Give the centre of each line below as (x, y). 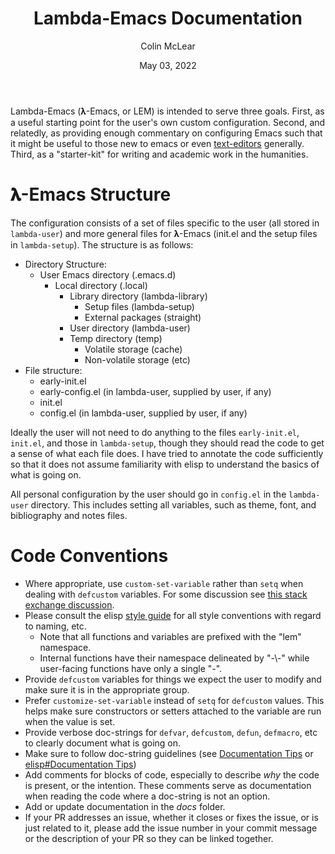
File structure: (53, 370)
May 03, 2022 (168, 65)
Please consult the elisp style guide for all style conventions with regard (173, 615)
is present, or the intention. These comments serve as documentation (168, 785)
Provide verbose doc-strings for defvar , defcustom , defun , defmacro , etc (171, 732)
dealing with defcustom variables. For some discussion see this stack (166, 594)
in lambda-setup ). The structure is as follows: (102, 244)
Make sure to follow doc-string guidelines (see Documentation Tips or (169, 753)
